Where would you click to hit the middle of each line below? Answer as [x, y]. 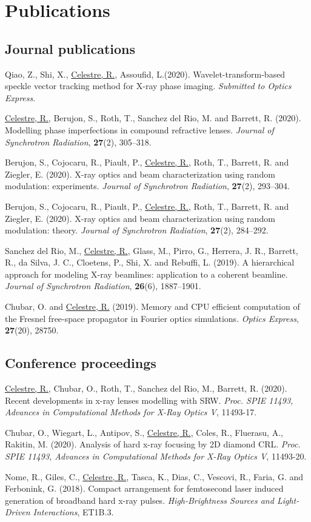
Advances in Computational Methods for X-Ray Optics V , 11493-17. [131, 412]
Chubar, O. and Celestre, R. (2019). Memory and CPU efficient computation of [152, 306]
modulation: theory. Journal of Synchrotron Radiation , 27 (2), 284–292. [137, 230]
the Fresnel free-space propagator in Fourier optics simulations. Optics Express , [152, 318]
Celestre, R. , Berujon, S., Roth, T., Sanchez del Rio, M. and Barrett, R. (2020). [153, 118]
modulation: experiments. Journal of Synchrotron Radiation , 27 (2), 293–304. [147, 186]
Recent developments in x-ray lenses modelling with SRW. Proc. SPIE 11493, [149, 400]
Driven [18, 512]
